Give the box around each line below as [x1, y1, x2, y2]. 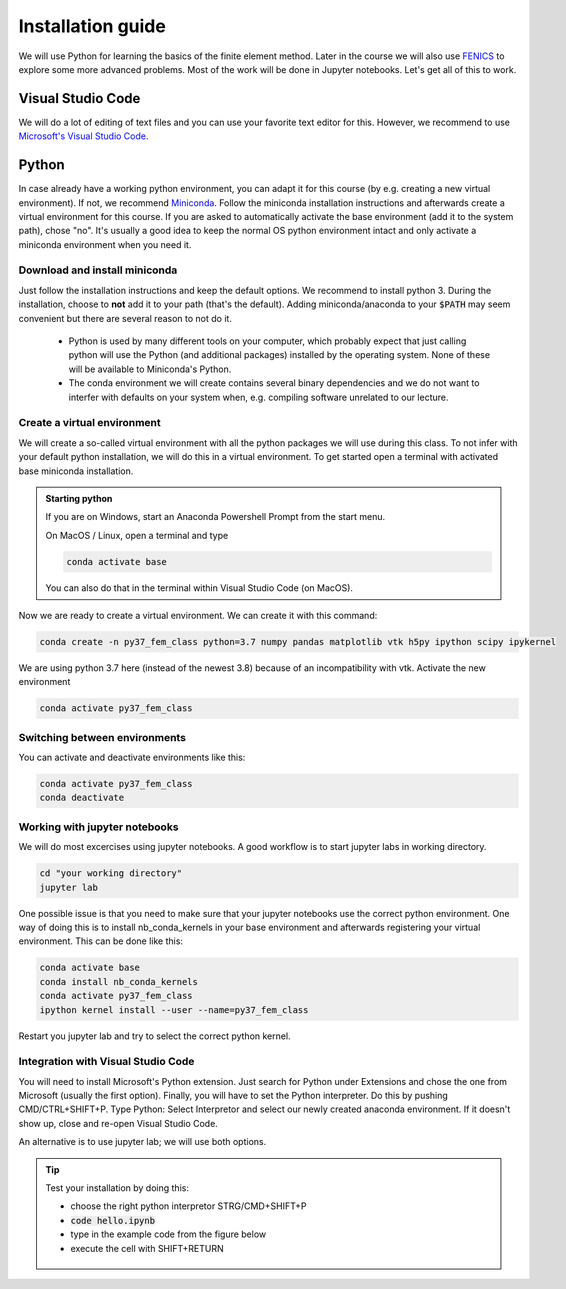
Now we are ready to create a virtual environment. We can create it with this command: [18, 610, 378, 622]
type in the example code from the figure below [70, 1228, 267, 1240]
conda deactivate [39, 792, 125, 804]
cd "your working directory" [39, 868, 183, 879]
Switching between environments [18, 730, 187, 744]
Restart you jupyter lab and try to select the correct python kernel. [18, 1030, 291, 1042]
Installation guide [18, 15, 167, 37]
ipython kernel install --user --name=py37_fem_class [39, 1004, 309, 1015]
